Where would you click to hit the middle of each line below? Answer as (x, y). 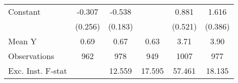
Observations (31, 56)
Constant (24, 11)
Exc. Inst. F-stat (38, 71)
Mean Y (23, 41)
